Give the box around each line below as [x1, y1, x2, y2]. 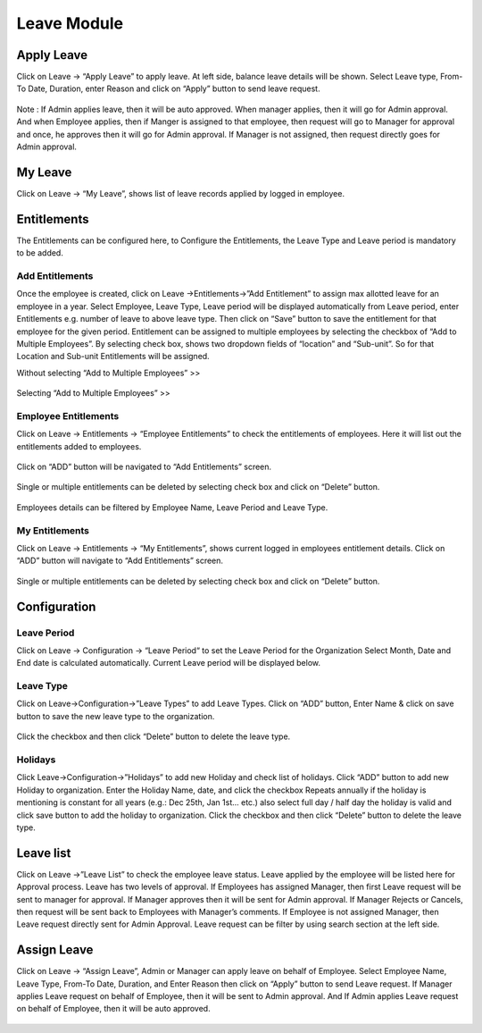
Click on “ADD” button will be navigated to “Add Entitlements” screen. [16, 461, 272, 473]
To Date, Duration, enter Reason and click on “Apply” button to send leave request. [16, 83, 320, 94]
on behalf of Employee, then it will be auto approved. [16, 1004, 211, 1014]
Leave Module [16, 13, 124, 33]
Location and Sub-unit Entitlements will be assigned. [16, 351, 210, 362]
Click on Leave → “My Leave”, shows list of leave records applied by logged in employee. [16, 188, 345, 198]
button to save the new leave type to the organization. [16, 710, 215, 721]
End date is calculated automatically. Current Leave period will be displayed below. [16, 658, 321, 668]
